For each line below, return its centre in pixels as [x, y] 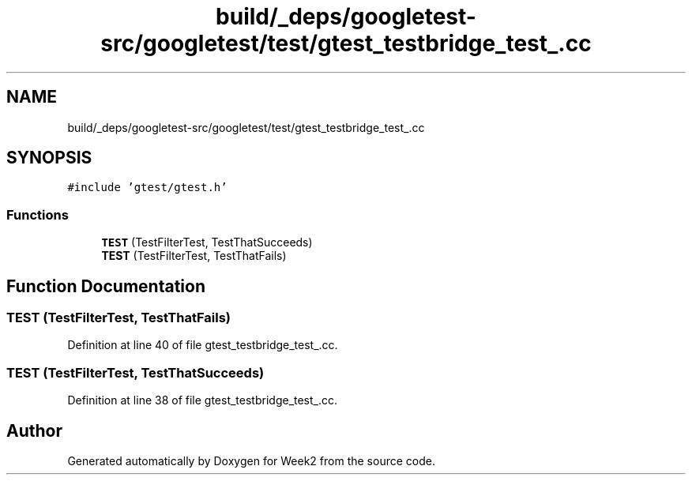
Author [34, 430]
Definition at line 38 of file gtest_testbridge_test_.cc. [203, 400]
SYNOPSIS [49, 158]
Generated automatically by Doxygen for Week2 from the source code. [251, 461]
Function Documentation [106, 286]
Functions [38, 214]
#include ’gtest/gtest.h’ [147, 188]
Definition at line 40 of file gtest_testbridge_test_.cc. [203, 345]
